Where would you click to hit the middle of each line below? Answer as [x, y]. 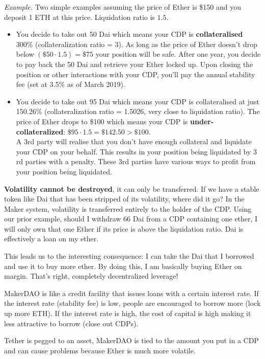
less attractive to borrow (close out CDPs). [71, 323]
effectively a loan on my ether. [51, 239]
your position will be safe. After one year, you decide [178, 54]
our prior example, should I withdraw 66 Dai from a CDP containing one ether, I [131, 219]
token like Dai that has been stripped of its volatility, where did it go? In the [124, 199]
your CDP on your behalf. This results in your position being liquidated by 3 [137, 151]
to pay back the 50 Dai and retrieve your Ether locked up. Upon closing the [135, 64]
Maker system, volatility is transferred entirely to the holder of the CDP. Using [128, 208]
